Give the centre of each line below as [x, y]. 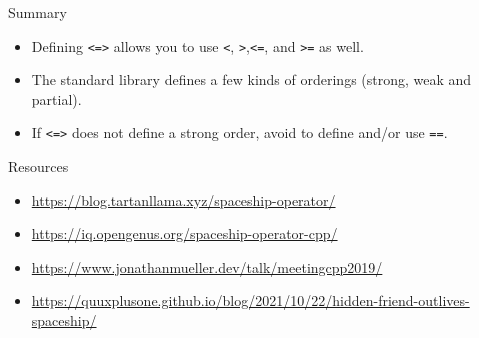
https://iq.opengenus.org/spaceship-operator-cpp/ [184, 233]
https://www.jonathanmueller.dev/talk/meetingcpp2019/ [207, 266]
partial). [56, 98]
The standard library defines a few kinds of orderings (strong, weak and [251, 79]
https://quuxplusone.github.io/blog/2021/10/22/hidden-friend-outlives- [250, 300]
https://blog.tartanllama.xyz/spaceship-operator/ [183, 199]
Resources [38, 166]
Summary [37, 12]
